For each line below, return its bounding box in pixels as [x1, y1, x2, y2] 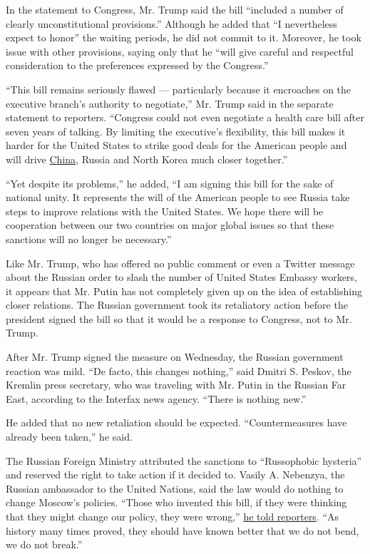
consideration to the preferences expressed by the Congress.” [6, 58, 269, 73]
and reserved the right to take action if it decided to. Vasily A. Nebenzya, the [6, 467, 345, 482]
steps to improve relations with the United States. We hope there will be [6, 203, 324, 218]
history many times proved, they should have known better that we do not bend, [6, 523, 359, 538]
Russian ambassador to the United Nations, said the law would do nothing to [6, 481, 344, 496]
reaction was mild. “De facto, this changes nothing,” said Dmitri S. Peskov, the [6, 363, 351, 378]
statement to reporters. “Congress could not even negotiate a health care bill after [6, 110, 364, 125]
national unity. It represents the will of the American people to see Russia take [6, 190, 350, 205]
